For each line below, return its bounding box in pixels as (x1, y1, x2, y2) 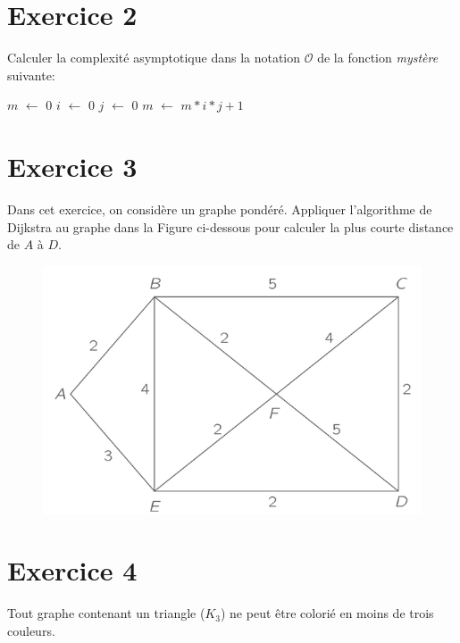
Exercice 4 (7, 552, 138, 589)
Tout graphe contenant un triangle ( (7, 604, 205, 622)
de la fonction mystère (317, 48, 439, 67)
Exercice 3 (7, 148, 138, 185)
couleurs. (7, 621, 55, 639)
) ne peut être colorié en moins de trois (220, 604, 434, 622)
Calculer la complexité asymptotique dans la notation (7, 48, 301, 67)
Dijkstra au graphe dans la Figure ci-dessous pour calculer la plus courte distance (7, 217, 454, 236)
